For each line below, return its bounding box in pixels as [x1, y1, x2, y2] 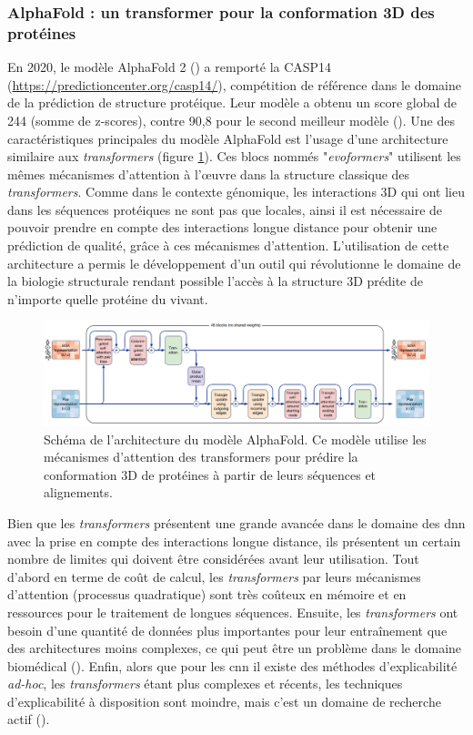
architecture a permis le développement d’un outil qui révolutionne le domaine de [7, 253, 461, 272]
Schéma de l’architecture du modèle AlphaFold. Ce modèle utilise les [44, 429, 427, 448]
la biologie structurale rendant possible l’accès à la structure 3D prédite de [7, 271, 423, 291]
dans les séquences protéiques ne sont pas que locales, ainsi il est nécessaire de [7, 199, 443, 219]
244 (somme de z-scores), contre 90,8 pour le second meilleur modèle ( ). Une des [7, 110, 456, 129]
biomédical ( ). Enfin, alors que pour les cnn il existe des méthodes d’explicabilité [7, 656, 458, 675]
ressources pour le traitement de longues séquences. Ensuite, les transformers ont [7, 602, 458, 621]
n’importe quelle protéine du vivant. [7, 289, 208, 308]
